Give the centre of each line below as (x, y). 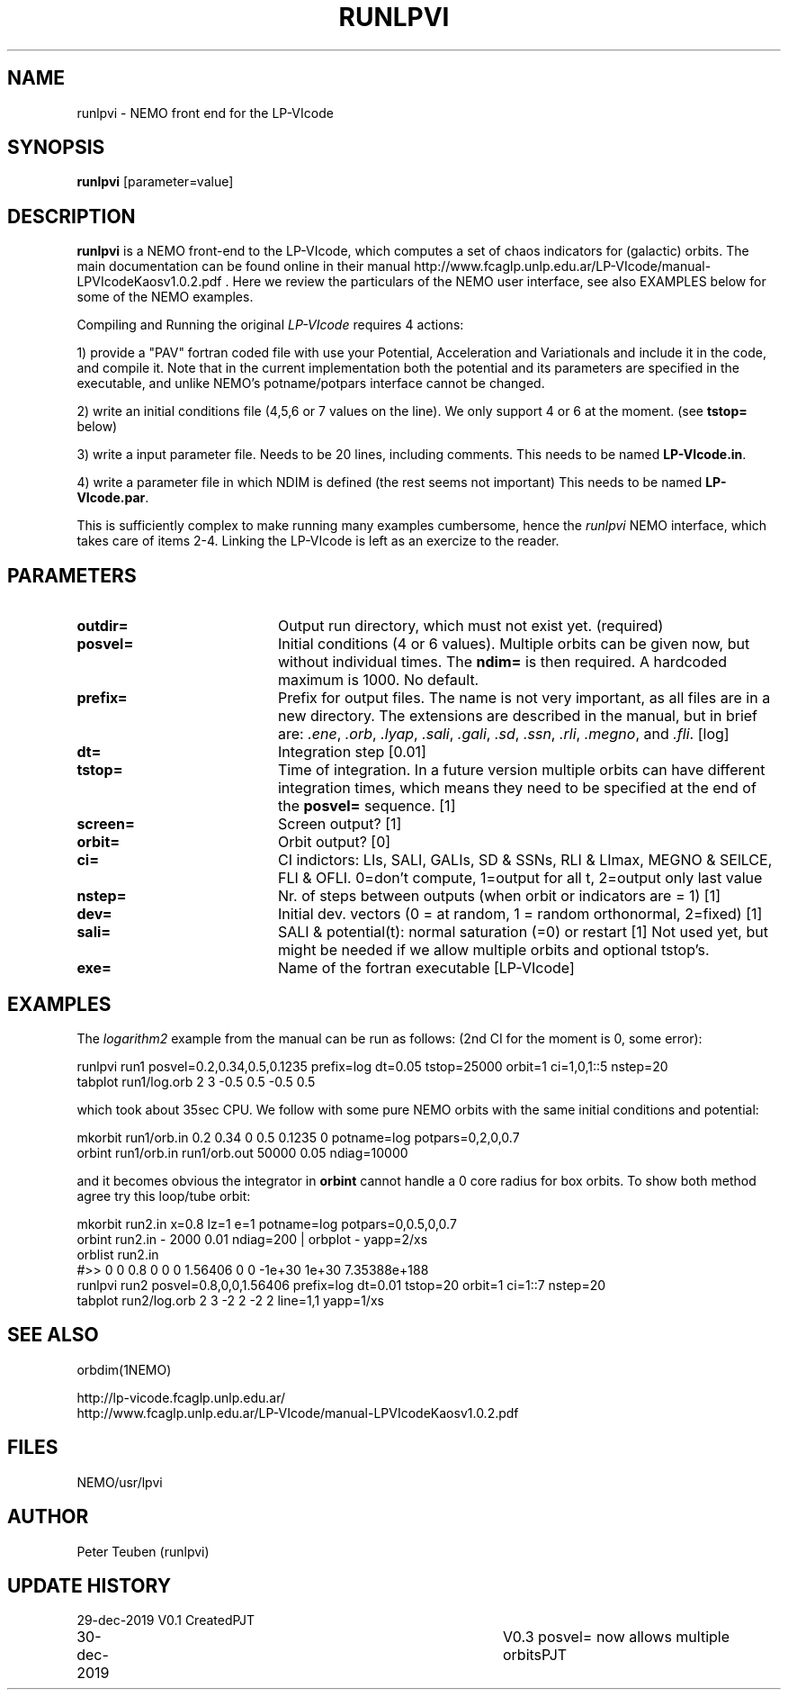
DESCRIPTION (72, 216)
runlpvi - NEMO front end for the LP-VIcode (205, 113)
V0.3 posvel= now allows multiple (616, 1637)
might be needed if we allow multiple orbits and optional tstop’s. (493, 950)
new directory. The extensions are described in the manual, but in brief (518, 716)
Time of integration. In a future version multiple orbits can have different (521, 770)
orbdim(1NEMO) (124, 1369)
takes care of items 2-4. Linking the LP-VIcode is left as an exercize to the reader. (318, 541)
